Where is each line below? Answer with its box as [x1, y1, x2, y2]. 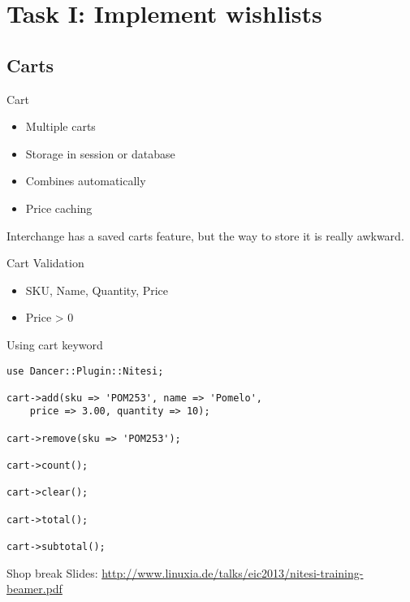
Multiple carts [25, 118, 96, 135]
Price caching [25, 199, 93, 216]
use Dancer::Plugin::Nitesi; [6, 365, 164, 377]
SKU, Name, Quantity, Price [25, 281, 169, 298]
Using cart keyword [6, 336, 103, 353]
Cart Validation [6, 254, 84, 271]
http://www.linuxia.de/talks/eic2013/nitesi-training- [101, 564, 364, 581]
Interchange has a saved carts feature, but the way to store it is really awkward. [6, 227, 404, 244]
